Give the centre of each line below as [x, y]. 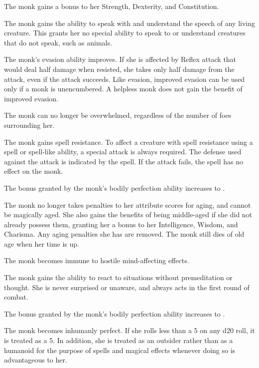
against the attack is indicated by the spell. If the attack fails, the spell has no [124, 161]
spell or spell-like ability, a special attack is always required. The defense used [123, 152]
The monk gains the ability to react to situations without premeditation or [118, 277]
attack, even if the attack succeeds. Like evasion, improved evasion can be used [125, 79]
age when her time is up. [42, 243]
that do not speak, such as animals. [58, 42]
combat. [16, 297]
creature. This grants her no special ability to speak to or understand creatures [125, 33]
